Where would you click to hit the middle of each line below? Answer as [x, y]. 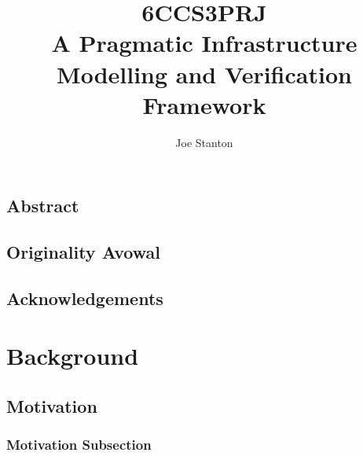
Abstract [43, 206]
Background [73, 356]
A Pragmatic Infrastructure [204, 43]
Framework [204, 104]
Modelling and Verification [204, 74]
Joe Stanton [204, 142]
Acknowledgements [85, 298]
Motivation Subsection [79, 445]
